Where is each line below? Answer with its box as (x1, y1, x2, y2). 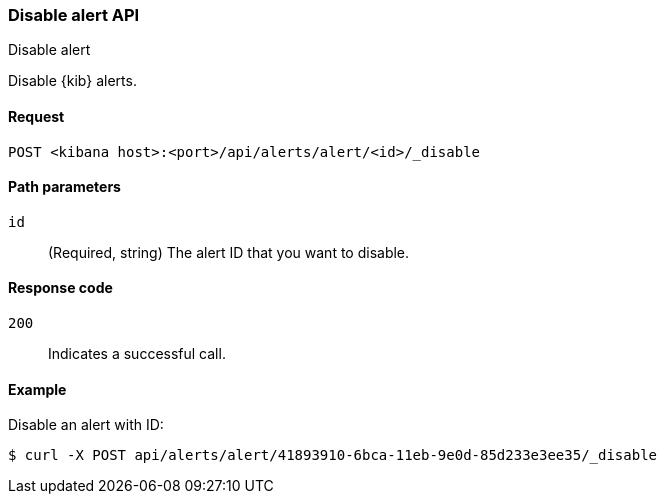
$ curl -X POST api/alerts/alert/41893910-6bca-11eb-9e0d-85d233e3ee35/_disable (8, 447, 658, 464)
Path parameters (8, 178, 121, 196)
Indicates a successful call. (48, 345, 226, 363)
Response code (8, 279, 113, 297)
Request (8, 107, 65, 125)
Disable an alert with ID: (8, 416, 164, 434)
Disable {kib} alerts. (8, 72, 137, 90)
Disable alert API (8, 5, 140, 25)
